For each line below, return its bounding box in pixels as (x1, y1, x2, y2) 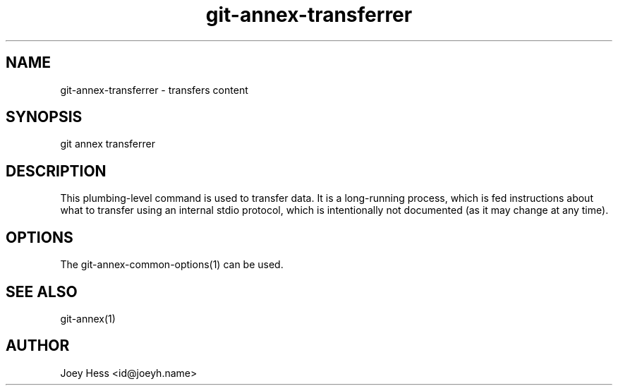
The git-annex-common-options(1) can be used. (60, 258, 284, 271)
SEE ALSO (6, 282, 78, 301)
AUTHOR (6, 337, 70, 355)
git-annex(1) (60, 312, 116, 325)
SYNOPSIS (6, 108, 83, 126)
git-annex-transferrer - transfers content (60, 83, 248, 96)
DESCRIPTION (6, 162, 107, 180)
